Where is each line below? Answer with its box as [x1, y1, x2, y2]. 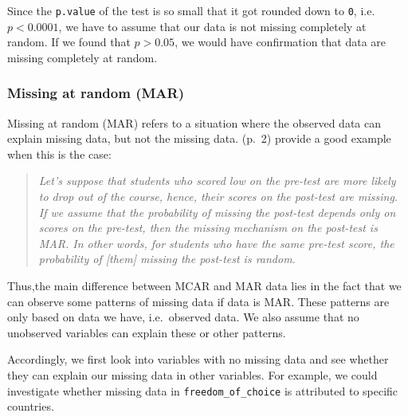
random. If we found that [7, 33, 131, 50]
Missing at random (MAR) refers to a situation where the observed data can [7, 114, 381, 131]
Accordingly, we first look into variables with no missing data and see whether [7, 351, 389, 368]
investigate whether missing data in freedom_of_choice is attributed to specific [7, 382, 398, 399]
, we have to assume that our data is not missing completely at [58, 18, 367, 34]
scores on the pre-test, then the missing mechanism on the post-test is [38, 219, 378, 236]
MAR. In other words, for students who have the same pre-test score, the [38, 234, 394, 251]
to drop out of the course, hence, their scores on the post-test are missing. [38, 188, 398, 205]
